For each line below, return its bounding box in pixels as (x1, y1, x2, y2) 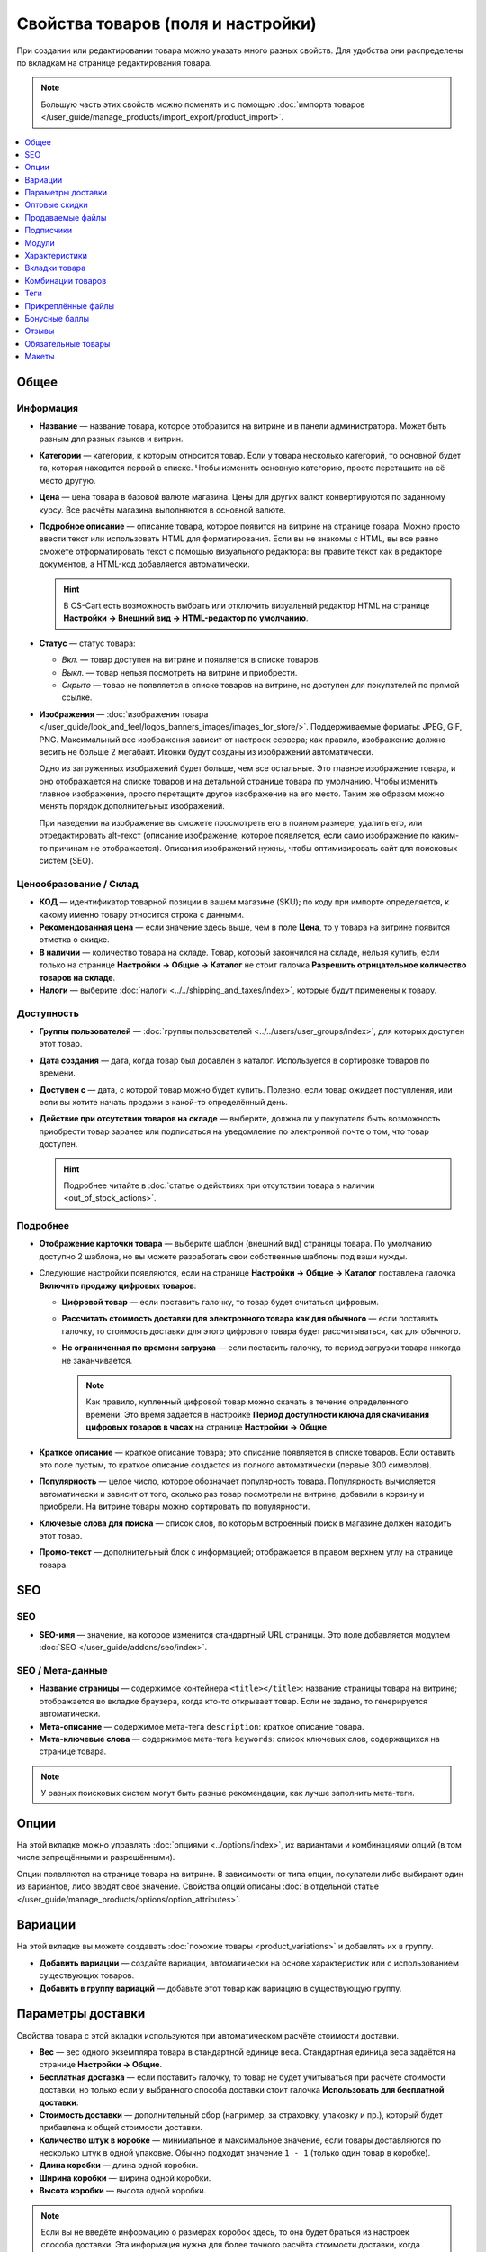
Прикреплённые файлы (24, 300, 115, 311)
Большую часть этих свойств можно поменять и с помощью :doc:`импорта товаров (40, 99, 365, 110)
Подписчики (24, 225, 72, 236)
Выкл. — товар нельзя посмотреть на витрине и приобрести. (61, 667, 298, 677)
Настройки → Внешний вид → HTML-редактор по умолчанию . (63, 613, 309, 623)
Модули (24, 237, 55, 248)
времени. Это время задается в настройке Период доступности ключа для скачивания (85, 1409, 430, 1420)
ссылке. (61, 692, 93, 703)
